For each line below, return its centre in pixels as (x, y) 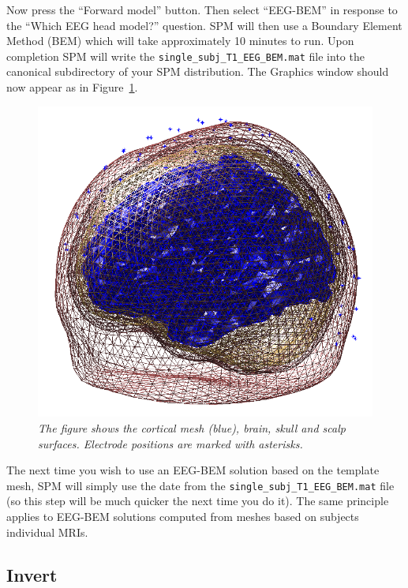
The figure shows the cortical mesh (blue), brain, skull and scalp (192, 427)
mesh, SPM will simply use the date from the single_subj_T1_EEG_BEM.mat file (200, 485)
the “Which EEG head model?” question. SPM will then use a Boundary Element (204, 25)
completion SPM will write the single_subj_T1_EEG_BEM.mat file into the (185, 56)
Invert (32, 574)
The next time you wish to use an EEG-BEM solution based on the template (193, 470)
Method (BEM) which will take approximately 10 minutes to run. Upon (180, 41)
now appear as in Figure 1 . (72, 87)
